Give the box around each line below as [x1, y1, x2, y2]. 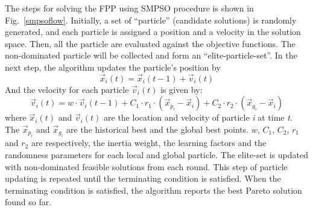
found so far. [5, 196, 52, 208]
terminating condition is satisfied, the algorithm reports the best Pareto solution [5, 183, 302, 196]
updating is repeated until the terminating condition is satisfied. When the [5, 172, 281, 185]
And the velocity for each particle [5, 83, 129, 95]
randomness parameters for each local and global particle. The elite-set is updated [5, 148, 309, 161]
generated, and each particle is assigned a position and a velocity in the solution [5, 25, 301, 38]
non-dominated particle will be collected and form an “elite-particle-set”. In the [5, 49, 297, 62]
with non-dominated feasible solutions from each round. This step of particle [5, 160, 288, 173]
